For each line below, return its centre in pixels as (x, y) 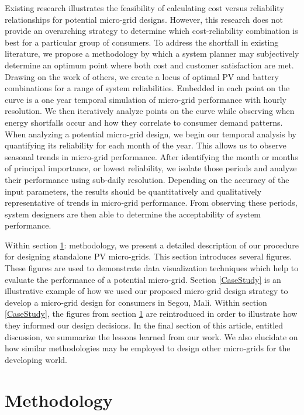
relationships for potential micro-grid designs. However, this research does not (144, 19)
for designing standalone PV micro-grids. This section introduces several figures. (148, 256)
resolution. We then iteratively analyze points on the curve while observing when (150, 111)
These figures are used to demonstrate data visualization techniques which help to (152, 268)
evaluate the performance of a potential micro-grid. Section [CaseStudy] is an (143, 279)
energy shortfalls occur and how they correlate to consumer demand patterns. (144, 122)
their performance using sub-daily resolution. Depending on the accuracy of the (147, 179)
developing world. (36, 359)
